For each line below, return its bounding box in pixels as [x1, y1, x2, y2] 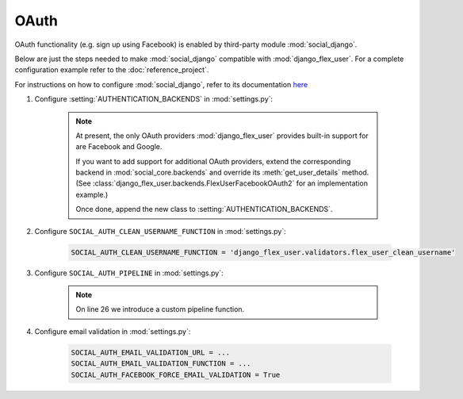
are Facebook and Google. [75, 142, 163, 152]
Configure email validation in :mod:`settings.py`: [34, 326, 191, 336]
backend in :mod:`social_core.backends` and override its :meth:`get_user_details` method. [75, 167, 369, 178]
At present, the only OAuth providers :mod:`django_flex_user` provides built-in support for [75, 131, 369, 140]
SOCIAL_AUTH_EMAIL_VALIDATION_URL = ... [71, 347, 230, 357]
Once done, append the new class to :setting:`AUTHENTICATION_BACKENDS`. [75, 205, 333, 214]
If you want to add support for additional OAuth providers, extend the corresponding [75, 156, 351, 166]
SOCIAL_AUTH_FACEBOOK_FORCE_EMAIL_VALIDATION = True [71, 370, 281, 379]
